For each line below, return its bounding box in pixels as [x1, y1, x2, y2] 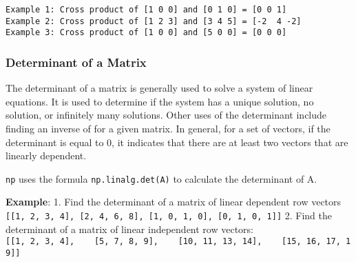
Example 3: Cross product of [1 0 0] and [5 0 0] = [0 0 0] [6, 28, 287, 38]
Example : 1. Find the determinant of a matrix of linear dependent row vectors [6, 194, 342, 209]
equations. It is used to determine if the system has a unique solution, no [6, 94, 314, 108]
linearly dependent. [6, 148, 87, 163]
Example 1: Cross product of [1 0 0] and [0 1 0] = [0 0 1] [6, 5, 287, 14]
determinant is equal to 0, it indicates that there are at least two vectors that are [6, 134, 348, 149]
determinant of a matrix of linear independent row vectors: [6, 221, 254, 236]
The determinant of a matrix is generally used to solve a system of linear [6, 81, 313, 95]
